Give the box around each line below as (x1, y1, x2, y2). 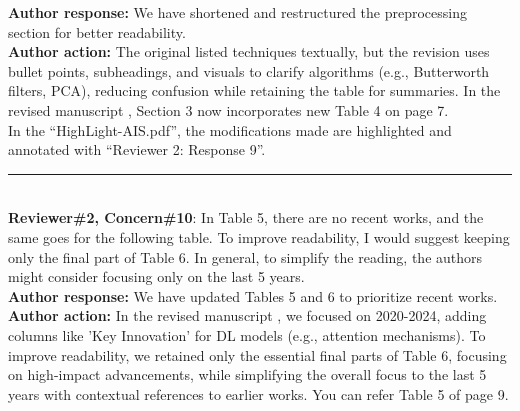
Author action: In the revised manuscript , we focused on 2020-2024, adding (8, 305, 487, 326)
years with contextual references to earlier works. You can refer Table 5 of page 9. (8, 383, 509, 404)
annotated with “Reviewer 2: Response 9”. (8, 139, 266, 160)
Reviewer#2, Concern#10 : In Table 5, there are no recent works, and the (8, 207, 484, 228)
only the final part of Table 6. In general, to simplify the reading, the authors (8, 246, 483, 267)
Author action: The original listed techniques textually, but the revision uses (8, 41, 490, 62)
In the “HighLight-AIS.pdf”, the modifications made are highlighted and (8, 119, 452, 140)
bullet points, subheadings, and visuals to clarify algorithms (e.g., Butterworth (8, 60, 490, 81)
